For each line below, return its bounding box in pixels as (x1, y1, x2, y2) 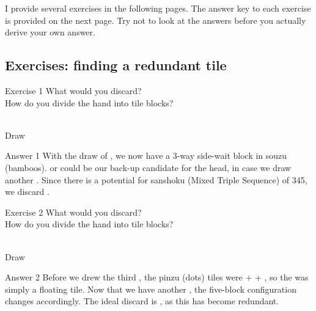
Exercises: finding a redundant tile (5, 56, 227, 75)
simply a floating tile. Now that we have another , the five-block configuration (5, 282, 296, 295)
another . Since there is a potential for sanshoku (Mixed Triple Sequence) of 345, (5, 173, 307, 186)
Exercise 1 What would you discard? (5, 84, 142, 97)
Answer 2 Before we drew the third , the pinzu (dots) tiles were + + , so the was (5, 271, 309, 284)
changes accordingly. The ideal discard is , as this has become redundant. (5, 295, 279, 307)
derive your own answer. (5, 26, 95, 38)
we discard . (5, 185, 50, 198)
